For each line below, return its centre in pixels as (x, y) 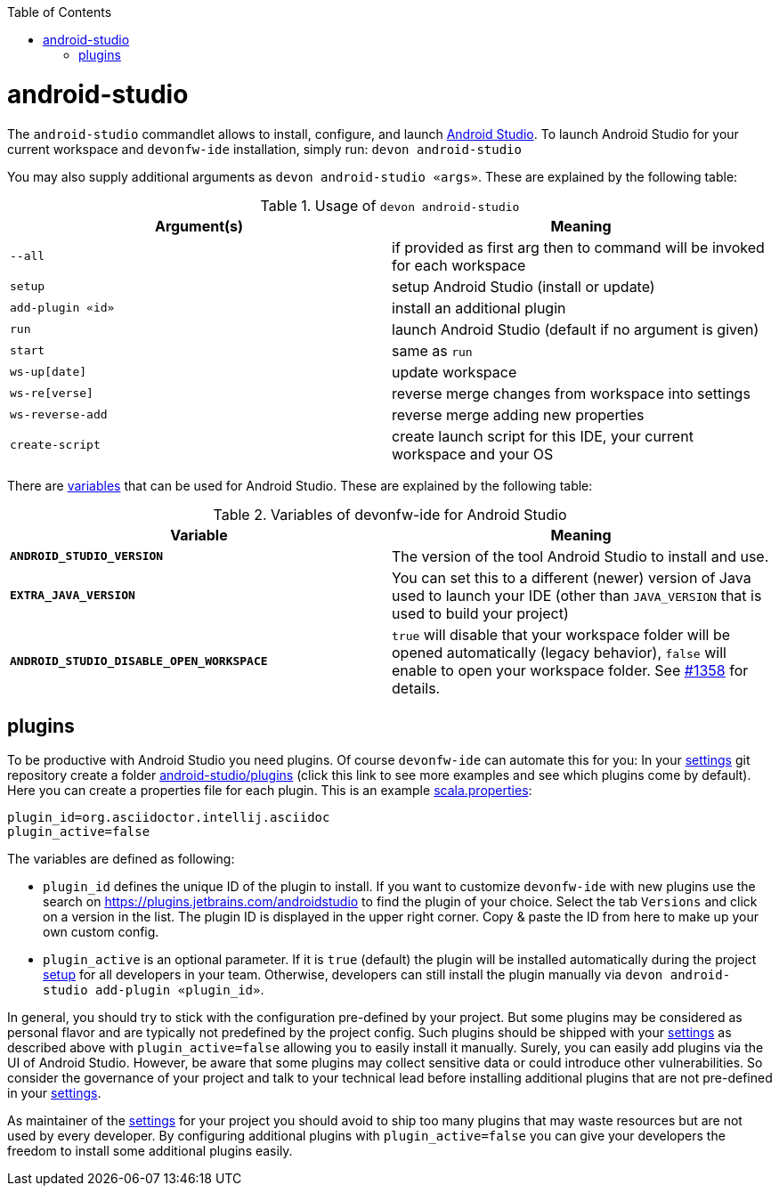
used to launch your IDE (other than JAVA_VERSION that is (577, 595)
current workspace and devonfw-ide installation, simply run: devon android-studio (264, 149)
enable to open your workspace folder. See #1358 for (570, 670)
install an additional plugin (479, 308)
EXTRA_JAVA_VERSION (73, 595)
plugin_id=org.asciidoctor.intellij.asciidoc (169, 818)
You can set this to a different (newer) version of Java (572, 577)
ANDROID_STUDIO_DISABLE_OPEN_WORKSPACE (139, 661)
